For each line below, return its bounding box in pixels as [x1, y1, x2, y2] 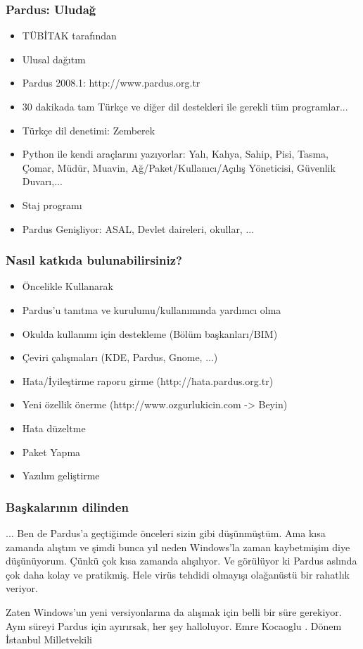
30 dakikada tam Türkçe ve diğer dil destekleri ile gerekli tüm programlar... [22, 99, 348, 113]
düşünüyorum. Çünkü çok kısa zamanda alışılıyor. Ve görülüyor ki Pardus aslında [6, 553, 357, 568]
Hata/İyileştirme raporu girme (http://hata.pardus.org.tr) [22, 373, 274, 388]
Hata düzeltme [22, 420, 86, 435]
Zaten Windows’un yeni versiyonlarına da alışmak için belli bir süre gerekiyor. [6, 604, 342, 619]
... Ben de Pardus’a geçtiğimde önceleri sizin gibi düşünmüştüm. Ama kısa [6, 525, 326, 540]
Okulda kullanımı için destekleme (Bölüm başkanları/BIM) [22, 326, 278, 341]
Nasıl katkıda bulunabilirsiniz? [6, 251, 183, 269]
